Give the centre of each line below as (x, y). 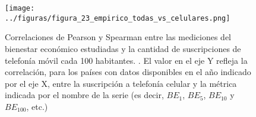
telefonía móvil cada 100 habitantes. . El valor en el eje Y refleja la (126, 60)
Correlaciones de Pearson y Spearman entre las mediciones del (118, 37)
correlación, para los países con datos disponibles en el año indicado (128, 72)
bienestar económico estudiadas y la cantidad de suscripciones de (123, 48)
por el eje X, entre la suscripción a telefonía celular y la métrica (121, 83)
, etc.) (37, 106)
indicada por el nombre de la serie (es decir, (84, 95)
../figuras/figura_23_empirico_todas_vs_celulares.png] (118, 18)
